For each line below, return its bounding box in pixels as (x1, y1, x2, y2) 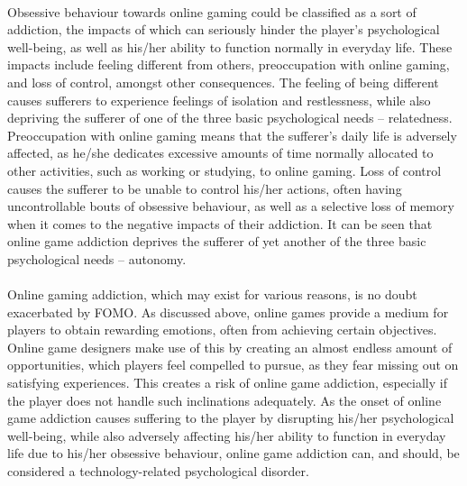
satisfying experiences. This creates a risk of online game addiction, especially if (7, 373, 447, 392)
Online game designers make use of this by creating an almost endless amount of (7, 337, 453, 356)
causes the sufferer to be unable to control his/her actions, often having (7, 179, 402, 197)
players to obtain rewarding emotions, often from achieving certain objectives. (7, 320, 437, 339)
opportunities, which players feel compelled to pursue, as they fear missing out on (7, 355, 459, 374)
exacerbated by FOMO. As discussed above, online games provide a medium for (7, 302, 449, 321)
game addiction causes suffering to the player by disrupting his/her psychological (7, 408, 454, 427)
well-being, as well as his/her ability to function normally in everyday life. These (7, 37, 453, 56)
